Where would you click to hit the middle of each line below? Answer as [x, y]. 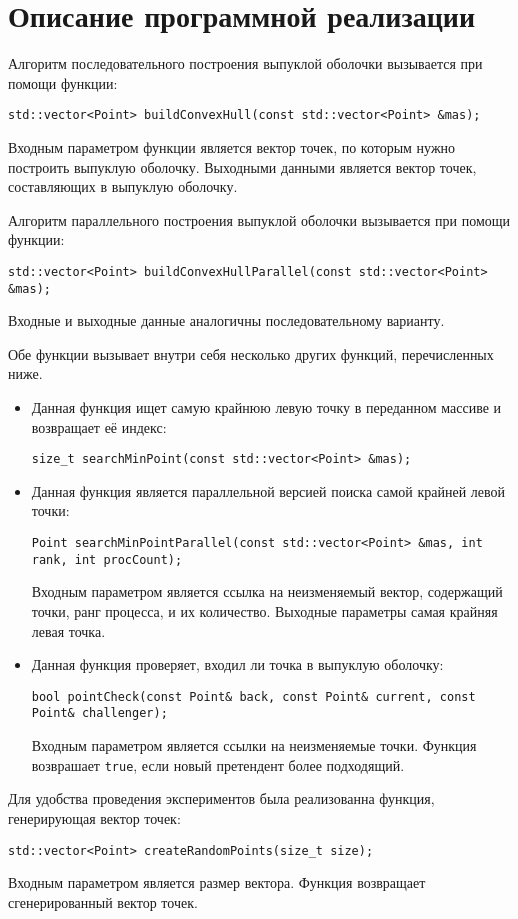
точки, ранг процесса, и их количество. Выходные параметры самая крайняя [264, 610]
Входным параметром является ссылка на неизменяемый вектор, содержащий [267, 591]
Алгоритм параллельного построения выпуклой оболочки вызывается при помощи [259, 219]
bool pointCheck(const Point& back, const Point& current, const [253, 696]
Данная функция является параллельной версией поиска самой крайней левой [268, 490]
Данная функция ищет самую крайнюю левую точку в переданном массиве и [266, 407]
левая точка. [68, 630]
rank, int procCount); [107, 559]
